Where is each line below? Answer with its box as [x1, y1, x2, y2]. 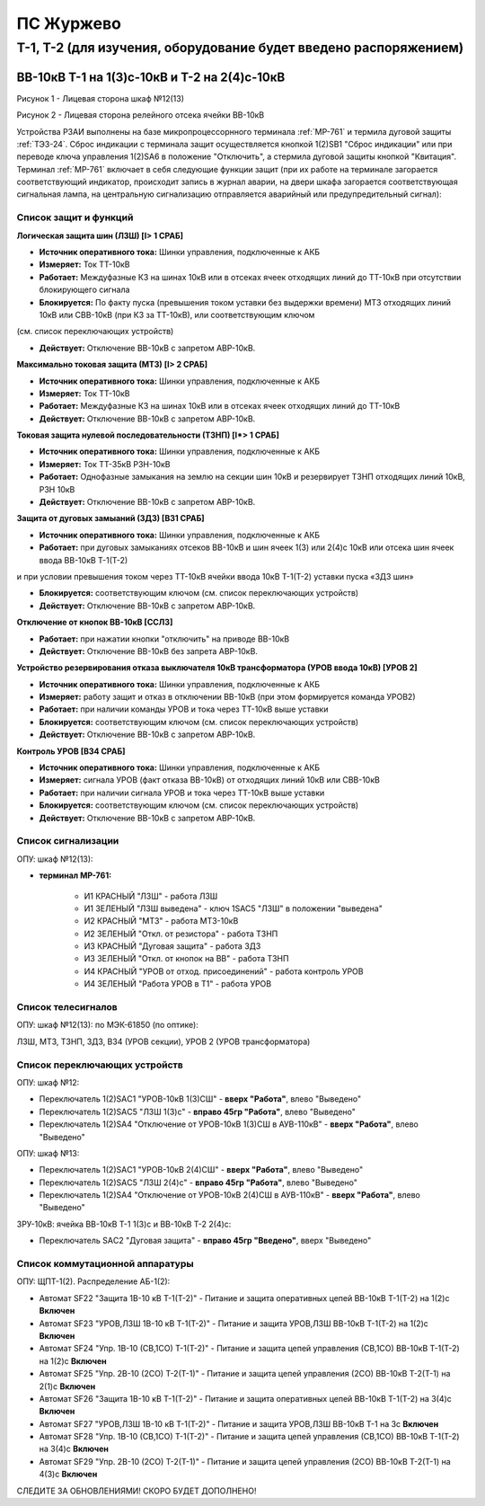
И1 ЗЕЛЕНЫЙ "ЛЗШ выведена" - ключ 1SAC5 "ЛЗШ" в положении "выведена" [84, 903, 384, 914]
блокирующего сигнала [39, 284, 130, 296]
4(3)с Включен [39, 1469, 98, 1480]
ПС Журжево [16, 13, 121, 33]
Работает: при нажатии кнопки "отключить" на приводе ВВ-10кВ [39, 633, 290, 644]
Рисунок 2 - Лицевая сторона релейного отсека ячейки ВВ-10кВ [16, 110, 265, 120]
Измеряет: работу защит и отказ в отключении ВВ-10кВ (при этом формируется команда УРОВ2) [39, 692, 416, 703]
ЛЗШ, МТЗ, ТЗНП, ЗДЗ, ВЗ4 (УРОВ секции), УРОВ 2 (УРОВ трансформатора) [16, 1036, 311, 1047]
